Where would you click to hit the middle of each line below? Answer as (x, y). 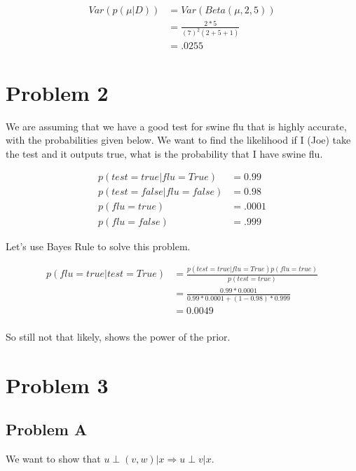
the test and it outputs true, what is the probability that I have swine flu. (164, 153)
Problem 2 (57, 92)
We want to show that (53, 458)
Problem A (47, 429)
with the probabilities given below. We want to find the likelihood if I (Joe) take (178, 140)
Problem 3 (57, 384)
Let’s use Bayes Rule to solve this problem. (98, 246)
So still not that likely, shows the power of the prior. (118, 336)
